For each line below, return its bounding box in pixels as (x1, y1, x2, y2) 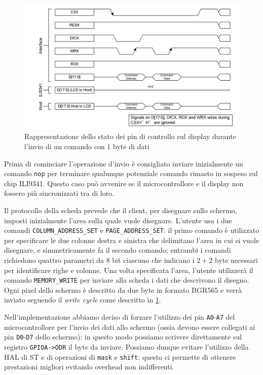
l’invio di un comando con (24, 141, 105, 151)
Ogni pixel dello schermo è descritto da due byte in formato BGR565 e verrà (4, 284, 242, 295)
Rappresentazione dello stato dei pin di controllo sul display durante (24, 131, 236, 142)
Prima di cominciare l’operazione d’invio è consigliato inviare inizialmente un (4, 158, 243, 168)
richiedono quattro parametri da (4, 255, 104, 265)
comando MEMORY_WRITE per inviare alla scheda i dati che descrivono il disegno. (4, 275, 249, 285)
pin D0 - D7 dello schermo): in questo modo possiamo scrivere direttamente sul (4, 331, 242, 342)
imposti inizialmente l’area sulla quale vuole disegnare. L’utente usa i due (4, 215, 232, 225)
